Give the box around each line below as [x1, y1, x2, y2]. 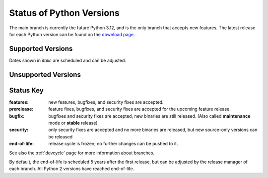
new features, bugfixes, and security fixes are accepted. [48, 99, 164, 105]
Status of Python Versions [9, 7, 120, 18]
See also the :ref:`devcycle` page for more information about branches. [9, 150, 155, 156]
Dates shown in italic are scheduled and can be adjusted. [9, 57, 127, 63]
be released [48, 133, 73, 139]
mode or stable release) [48, 120, 98, 126]
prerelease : [9, 106, 34, 112]
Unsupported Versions [9, 70, 81, 79]
